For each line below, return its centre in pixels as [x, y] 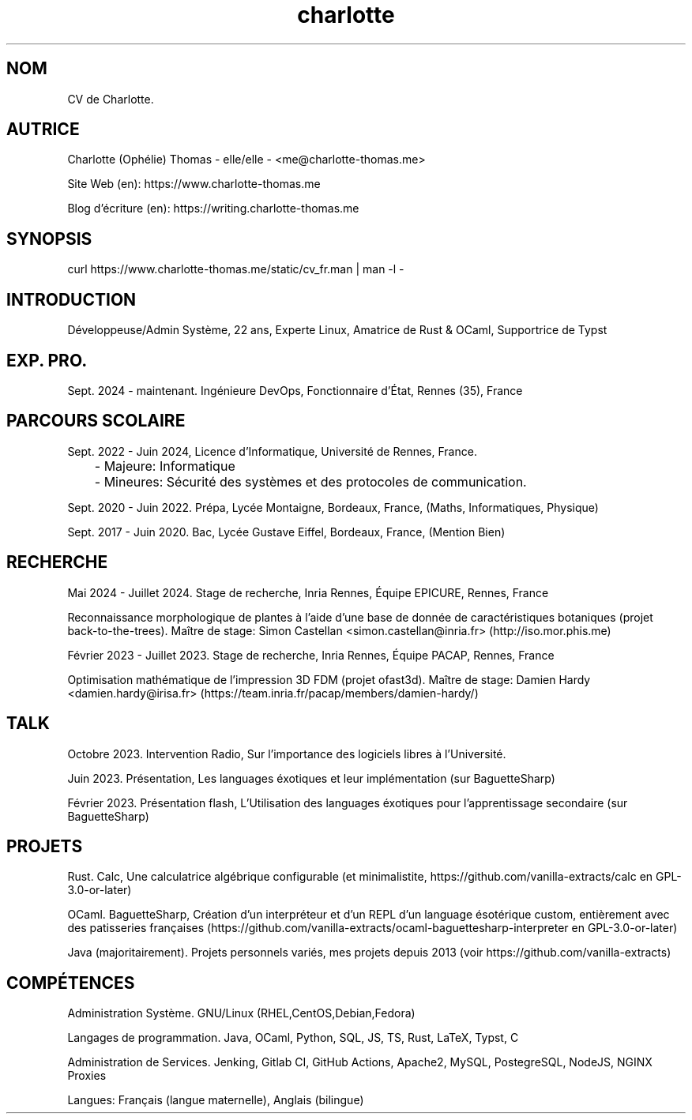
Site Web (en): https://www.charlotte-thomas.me [194, 184]
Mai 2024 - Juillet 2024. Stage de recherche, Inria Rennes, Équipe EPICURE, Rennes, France [308, 592]
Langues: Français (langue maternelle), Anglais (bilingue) [216, 1100]
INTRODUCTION [71, 299]
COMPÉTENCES [71, 983]
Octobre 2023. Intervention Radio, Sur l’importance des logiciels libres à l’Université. [287, 754]
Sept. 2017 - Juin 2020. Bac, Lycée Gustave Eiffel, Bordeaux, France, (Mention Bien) [286, 532]
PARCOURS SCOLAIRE [96, 421]
